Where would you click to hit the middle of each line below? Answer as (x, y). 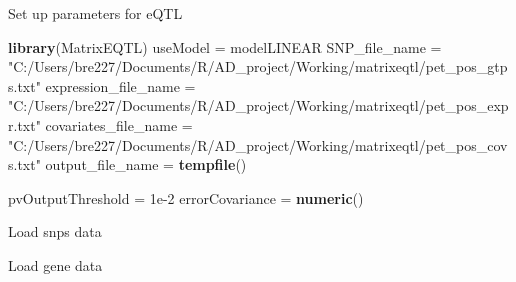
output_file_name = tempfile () (146, 164)
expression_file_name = (120, 85)
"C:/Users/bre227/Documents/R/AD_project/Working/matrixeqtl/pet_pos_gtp (258, 66)
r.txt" (24, 124)
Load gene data (55, 264)
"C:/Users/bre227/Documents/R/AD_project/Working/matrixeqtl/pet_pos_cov (258, 144)
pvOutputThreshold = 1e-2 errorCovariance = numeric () (186, 197)
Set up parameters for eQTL (95, 13)
